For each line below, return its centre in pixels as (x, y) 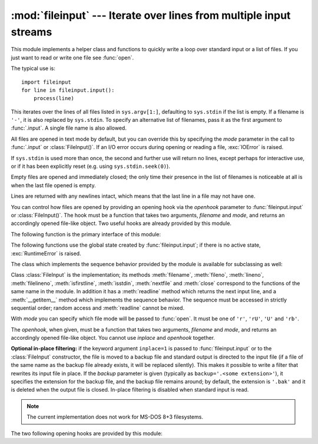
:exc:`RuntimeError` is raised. (46, 253)
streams (32, 32)
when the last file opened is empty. (54, 185)
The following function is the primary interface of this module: (86, 234)
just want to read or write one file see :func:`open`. (72, 57)
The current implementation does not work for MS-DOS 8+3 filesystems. (115, 417)
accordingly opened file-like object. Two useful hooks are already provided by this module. (121, 223)
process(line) (54, 98)
